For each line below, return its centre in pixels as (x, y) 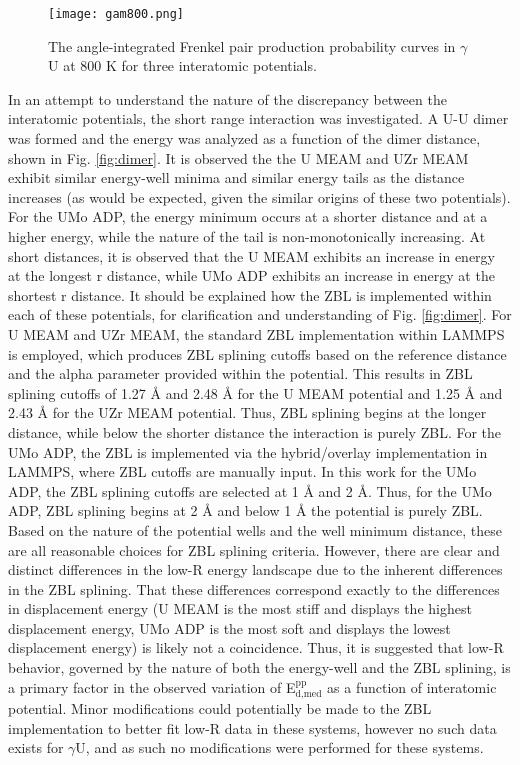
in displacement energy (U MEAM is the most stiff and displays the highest (240, 608)
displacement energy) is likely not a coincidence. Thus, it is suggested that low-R (256, 647)
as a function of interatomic (412, 686)
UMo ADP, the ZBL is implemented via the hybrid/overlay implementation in (248, 451)
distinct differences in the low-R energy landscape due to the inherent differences (255, 569)
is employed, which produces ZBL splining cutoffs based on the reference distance (257, 353)
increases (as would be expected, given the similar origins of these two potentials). (259, 196)
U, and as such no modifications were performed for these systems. (279, 747)
